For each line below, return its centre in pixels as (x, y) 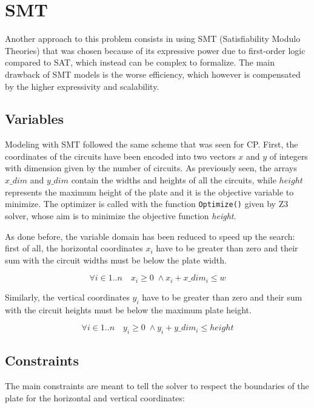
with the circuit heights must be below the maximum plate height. (128, 309)
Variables (35, 119)
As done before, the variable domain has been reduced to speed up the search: (150, 236)
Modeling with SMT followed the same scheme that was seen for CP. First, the (152, 144)
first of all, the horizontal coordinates (74, 248)
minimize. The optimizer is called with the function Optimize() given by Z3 (147, 204)
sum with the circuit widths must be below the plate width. (116, 260)
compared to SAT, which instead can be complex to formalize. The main (140, 62)
